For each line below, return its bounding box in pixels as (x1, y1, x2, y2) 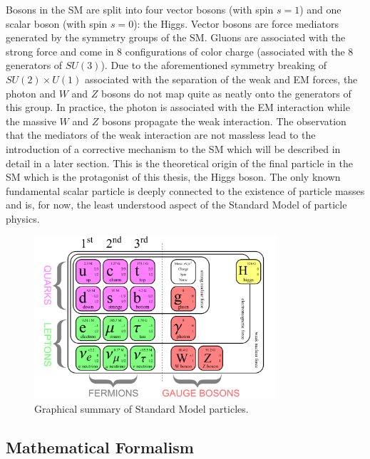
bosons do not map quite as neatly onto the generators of (101, 85, 351, 100)
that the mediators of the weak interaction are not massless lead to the (6, 127, 316, 142)
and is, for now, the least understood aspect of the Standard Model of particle (6, 197, 347, 212)
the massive (6, 113, 56, 128)
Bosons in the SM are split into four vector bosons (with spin (6, 2, 274, 16)
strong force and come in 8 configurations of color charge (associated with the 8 (6, 43, 354, 58)
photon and (6, 85, 56, 100)
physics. (6, 211, 40, 226)
